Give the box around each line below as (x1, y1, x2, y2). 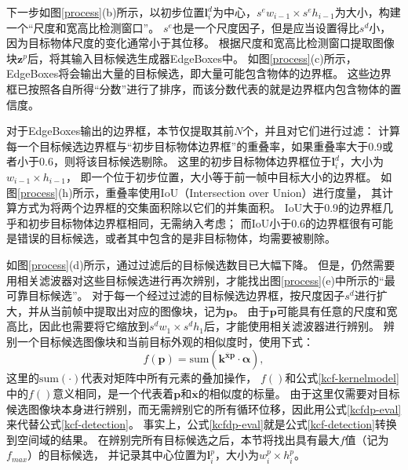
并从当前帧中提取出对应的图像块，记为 (27, 302, 226, 319)
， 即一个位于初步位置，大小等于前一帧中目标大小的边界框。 (65, 168, 377, 184)
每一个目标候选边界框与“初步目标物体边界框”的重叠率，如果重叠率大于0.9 (6, 137, 383, 154)
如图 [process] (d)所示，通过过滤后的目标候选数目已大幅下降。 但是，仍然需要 (6, 256, 395, 272)
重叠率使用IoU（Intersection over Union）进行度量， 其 (105, 184, 383, 200)
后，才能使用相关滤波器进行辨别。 (203, 318, 380, 334)
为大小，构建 (334, 4, 401, 20)
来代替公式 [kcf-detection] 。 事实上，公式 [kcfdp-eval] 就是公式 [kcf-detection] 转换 (6, 416, 397, 432)
